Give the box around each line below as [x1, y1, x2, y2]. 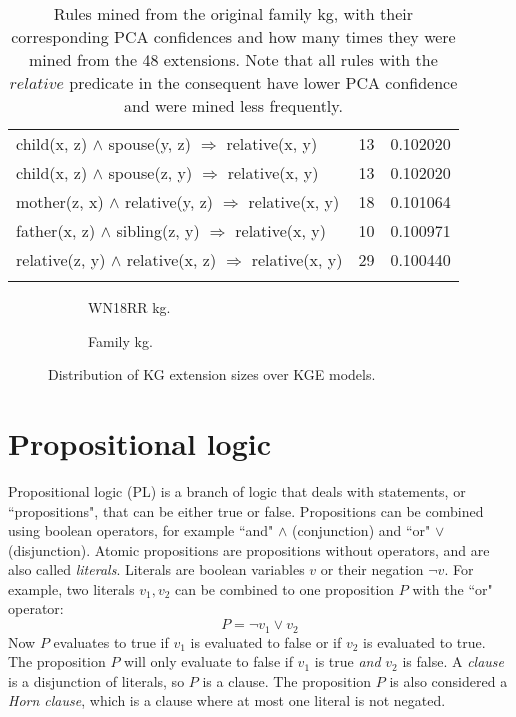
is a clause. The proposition [202, 670, 372, 691]
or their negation [320, 559, 424, 580]
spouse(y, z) [108, 132, 191, 155]
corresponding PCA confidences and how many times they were [11, 25, 456, 48]
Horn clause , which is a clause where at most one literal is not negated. [8, 690, 446, 711]
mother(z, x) [16, 190, 104, 213]
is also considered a [389, 670, 508, 691]
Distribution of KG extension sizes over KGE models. [48, 364, 376, 385]
